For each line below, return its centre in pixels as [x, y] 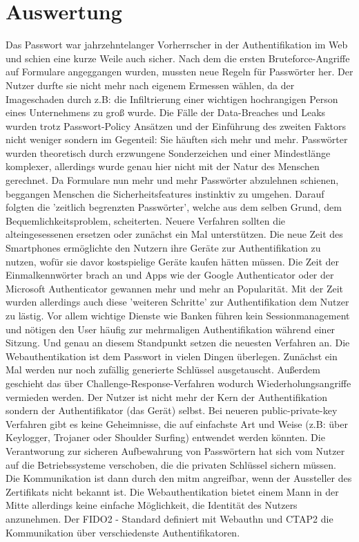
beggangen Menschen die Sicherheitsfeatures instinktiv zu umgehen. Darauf [165, 193]
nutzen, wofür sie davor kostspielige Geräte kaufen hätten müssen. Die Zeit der [173, 261]
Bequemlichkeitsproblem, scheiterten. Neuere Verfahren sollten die [146, 220]
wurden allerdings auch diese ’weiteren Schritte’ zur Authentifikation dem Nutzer [177, 302]
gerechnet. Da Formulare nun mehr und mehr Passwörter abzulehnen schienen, [172, 180]
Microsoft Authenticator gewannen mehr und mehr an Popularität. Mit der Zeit [174, 288]
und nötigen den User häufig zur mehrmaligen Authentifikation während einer [171, 329]
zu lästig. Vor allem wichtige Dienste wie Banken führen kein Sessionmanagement [178, 315]
